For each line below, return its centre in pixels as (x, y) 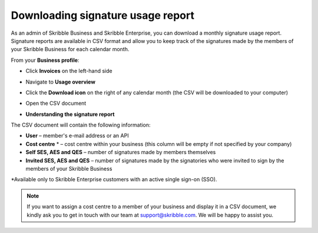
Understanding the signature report (70, 114)
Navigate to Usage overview (60, 82)
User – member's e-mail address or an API (77, 136)
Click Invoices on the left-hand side (69, 71)
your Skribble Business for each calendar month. (70, 49)
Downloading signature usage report (102, 15)
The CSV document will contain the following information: (81, 125)
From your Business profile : (45, 60)
